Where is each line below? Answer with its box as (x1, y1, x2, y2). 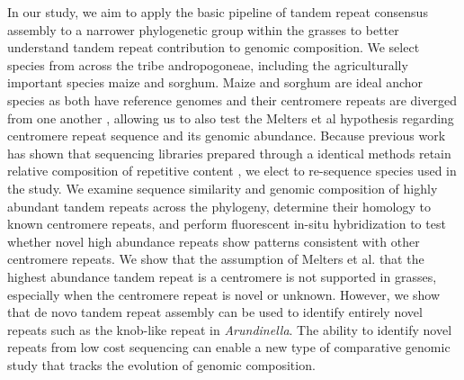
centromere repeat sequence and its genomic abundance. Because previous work (7, 126, 446, 145)
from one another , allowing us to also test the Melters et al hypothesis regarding (7, 108, 454, 127)
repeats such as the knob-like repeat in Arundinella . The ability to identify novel (7, 320, 452, 339)
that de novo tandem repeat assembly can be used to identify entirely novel (7, 303, 423, 321)
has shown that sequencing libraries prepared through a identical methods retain (7, 143, 451, 162)
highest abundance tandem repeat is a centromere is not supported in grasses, (7, 267, 437, 285)
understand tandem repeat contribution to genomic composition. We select (7, 38, 420, 57)
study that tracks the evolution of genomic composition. (7, 355, 316, 374)
